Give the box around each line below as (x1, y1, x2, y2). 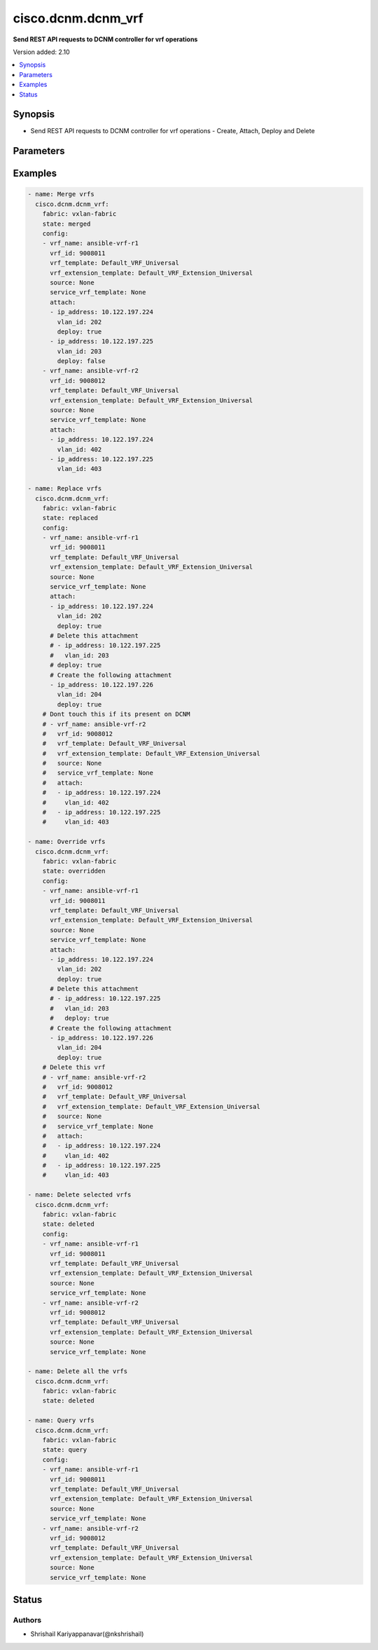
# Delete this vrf (42, 1063, 106, 1072)
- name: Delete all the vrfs (27, 1368, 128, 1375)
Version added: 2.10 (13, 48, 70, 56)
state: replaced (42, 514, 98, 522)
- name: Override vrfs (27, 838, 106, 846)
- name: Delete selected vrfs (27, 1191, 132, 1199)
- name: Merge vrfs (27, 190, 94, 198)
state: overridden (42, 867, 106, 875)
